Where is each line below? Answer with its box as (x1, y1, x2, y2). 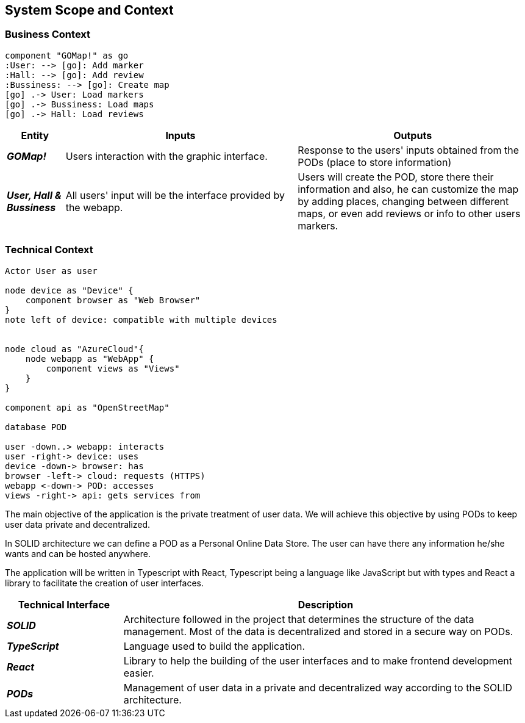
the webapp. (65, 201, 123, 214)
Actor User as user (5, 265, 98, 276)
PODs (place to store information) (298, 156, 452, 168)
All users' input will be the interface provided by (65, 189, 285, 201)
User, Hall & (7, 189, 62, 201)
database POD (5, 422, 67, 432)
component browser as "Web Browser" (25, 295, 201, 305)
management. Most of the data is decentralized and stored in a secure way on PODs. (123, 625, 513, 638)
